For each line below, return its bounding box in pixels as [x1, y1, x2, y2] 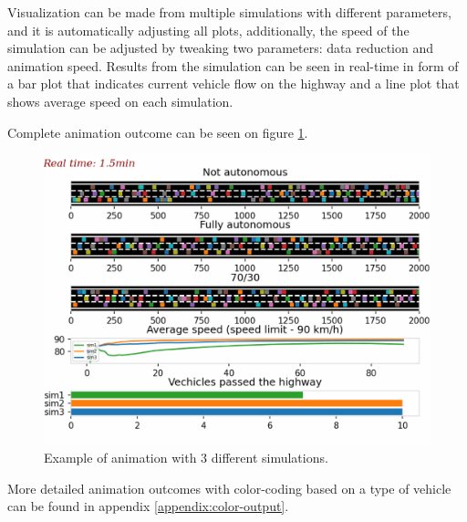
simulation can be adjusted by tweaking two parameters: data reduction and [7, 38, 434, 57]
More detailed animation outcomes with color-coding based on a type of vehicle [7, 478, 451, 497]
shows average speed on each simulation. [7, 91, 233, 110]
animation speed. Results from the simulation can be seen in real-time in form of [7, 56, 459, 75]
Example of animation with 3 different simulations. [44, 448, 328, 467]
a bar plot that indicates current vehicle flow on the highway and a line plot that [7, 74, 460, 93]
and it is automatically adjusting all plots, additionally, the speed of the [7, 20, 410, 39]
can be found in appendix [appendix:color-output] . [7, 496, 289, 516]
